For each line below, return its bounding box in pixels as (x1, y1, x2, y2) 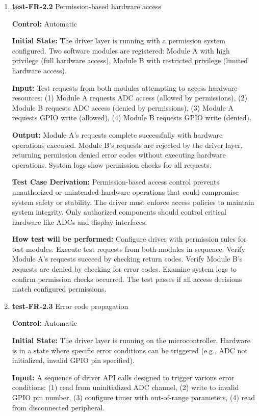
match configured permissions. (12, 283, 107, 294)
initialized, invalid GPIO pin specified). (12, 355, 135, 366)
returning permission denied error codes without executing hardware (12, 149, 226, 160)
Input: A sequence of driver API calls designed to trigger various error (12, 372, 235, 382)
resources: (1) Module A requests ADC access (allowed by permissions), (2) (12, 92, 247, 103)
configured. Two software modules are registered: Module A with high (12, 45, 230, 56)
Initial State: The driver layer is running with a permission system (12, 35, 226, 46)
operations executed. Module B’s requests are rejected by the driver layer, (12, 139, 243, 150)
